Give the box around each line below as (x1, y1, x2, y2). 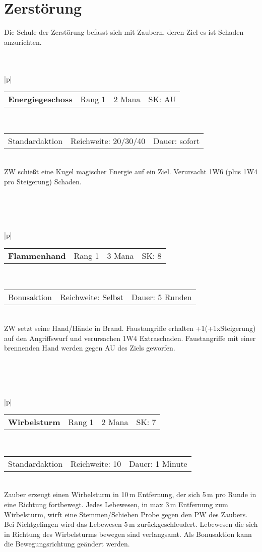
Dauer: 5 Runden (132, 291, 192, 303)
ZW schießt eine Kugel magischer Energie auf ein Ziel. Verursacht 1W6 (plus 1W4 (4, 166, 258, 177)
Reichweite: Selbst (60, 291, 124, 303)
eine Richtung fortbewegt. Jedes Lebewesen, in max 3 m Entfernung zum (4, 499, 228, 509)
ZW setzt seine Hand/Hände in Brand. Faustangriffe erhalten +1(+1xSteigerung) (4, 323, 256, 333)
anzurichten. (4, 36, 42, 47)
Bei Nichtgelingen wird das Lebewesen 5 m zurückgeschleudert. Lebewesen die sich (4, 519, 258, 529)
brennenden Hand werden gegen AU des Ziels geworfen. (4, 342, 175, 353)
